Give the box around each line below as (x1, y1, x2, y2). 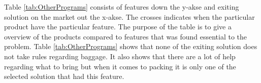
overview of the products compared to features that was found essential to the (4, 31, 247, 41)
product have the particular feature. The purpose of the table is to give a (4, 21, 232, 32)
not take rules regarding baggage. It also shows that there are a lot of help (4, 51, 236, 61)
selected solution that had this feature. (4, 71, 124, 81)
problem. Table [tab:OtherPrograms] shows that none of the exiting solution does (4, 41, 257, 52)
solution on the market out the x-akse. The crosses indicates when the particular (4, 11, 255, 22)
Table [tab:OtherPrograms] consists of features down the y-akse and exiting (4, 2, 239, 12)
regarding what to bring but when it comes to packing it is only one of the (4, 61, 236, 71)
